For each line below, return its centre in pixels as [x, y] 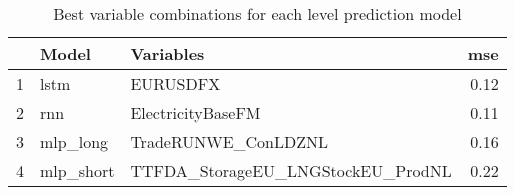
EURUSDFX [175, 83]
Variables [167, 53]
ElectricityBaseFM [195, 112]
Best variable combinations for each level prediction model [257, 13]
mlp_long [74, 141]
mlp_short [77, 170]
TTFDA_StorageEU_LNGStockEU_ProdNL [291, 170]
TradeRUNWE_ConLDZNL [229, 141]
